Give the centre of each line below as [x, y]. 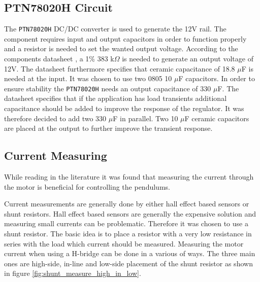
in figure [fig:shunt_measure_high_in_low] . [73, 273]
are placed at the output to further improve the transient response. [108, 128]
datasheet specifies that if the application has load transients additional [116, 98]
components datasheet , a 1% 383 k [59, 59]
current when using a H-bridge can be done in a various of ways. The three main [130, 253]
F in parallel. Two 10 [145, 118]
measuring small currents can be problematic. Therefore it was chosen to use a [126, 223]
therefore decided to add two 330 [55, 118]
